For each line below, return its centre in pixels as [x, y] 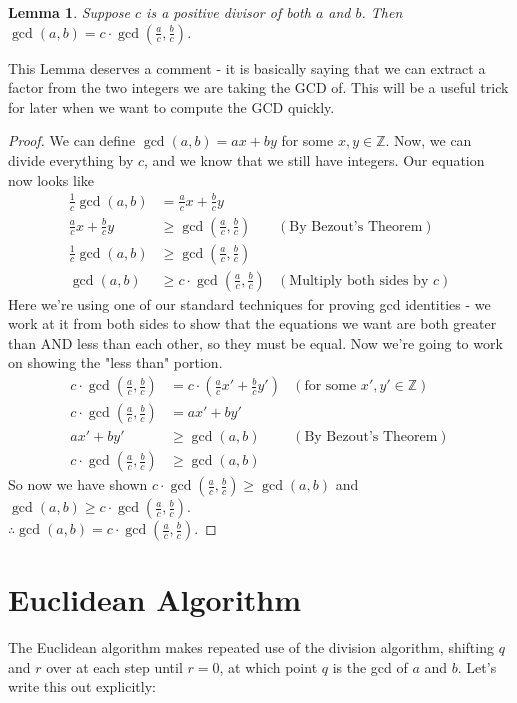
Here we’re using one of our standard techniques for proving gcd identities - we [249, 303]
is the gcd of [370, 666]
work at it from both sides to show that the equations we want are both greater [252, 323]
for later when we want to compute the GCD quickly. [171, 106]
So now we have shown [78, 484]
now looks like [51, 179]
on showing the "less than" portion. [115, 362]
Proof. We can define [72, 140]
